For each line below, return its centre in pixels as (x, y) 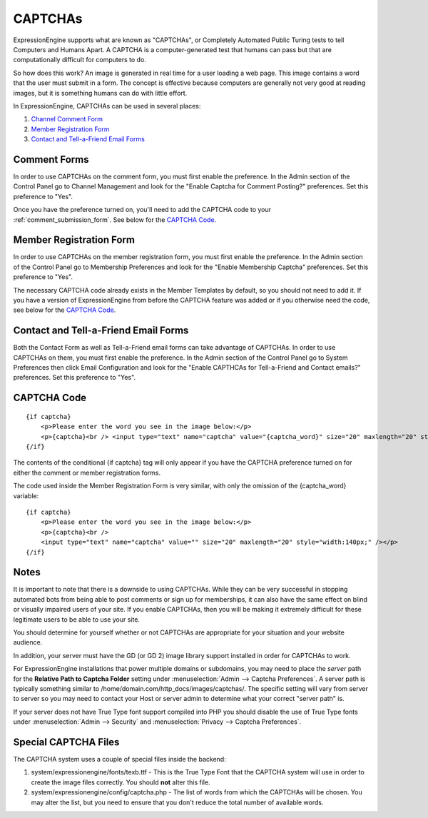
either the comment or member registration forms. (87, 473)
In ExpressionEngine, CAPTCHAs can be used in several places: (107, 106)
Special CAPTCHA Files (66, 742)
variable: (26, 495)
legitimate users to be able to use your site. (77, 619)
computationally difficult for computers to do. (80, 60)
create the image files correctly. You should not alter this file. (121, 782)
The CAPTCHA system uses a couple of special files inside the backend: (119, 759)
